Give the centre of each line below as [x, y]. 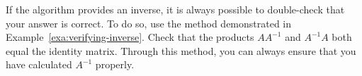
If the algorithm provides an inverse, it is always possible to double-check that [175, 9]
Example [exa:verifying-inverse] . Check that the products [130, 37]
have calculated [39, 64]
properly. [115, 64]
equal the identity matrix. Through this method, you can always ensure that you [181, 50]
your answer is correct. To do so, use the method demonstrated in [149, 23]
